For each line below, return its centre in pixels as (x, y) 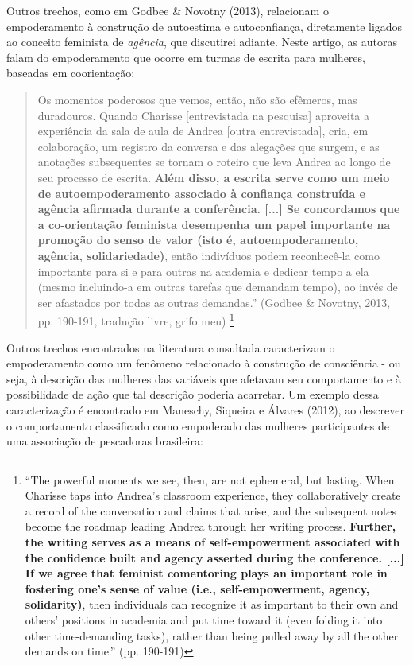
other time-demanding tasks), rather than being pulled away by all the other (212, 635)
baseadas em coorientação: (71, 73)
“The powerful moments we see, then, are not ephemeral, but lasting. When (210, 479)
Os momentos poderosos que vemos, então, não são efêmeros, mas (197, 99)
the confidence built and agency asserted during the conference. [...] (214, 557)
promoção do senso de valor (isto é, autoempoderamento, (198, 240)
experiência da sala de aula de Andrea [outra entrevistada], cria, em (203, 131)
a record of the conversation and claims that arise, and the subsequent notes (211, 510)
